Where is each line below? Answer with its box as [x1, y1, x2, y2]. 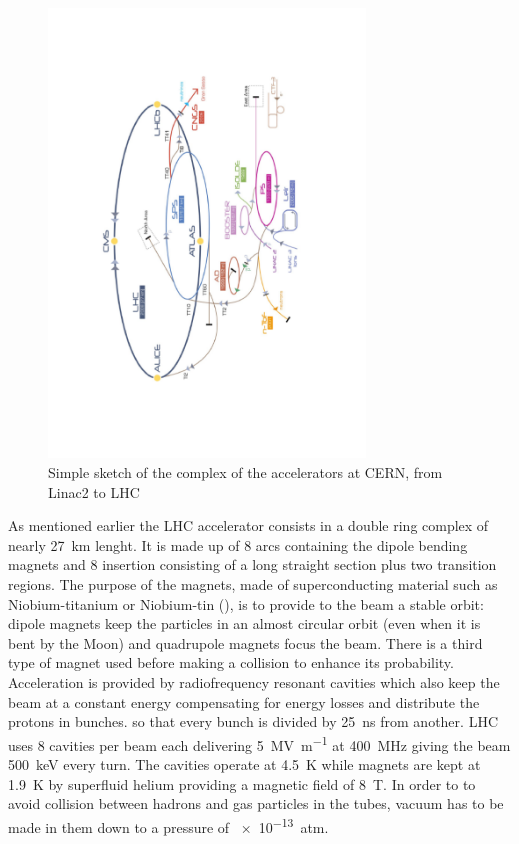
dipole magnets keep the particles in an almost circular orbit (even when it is [8, 613, 481, 634]
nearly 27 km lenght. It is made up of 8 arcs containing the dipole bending [8, 534, 468, 555]
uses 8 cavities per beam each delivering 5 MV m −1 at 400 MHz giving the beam [8, 731, 511, 755]
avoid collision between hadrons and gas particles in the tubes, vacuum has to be [8, 793, 504, 814]
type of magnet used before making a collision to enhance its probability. [8, 652, 454, 673]
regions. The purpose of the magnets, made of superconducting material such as [8, 573, 498, 594]
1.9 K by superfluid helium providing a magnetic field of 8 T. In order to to [8, 773, 476, 794]
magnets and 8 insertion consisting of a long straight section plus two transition [8, 554, 497, 575]
